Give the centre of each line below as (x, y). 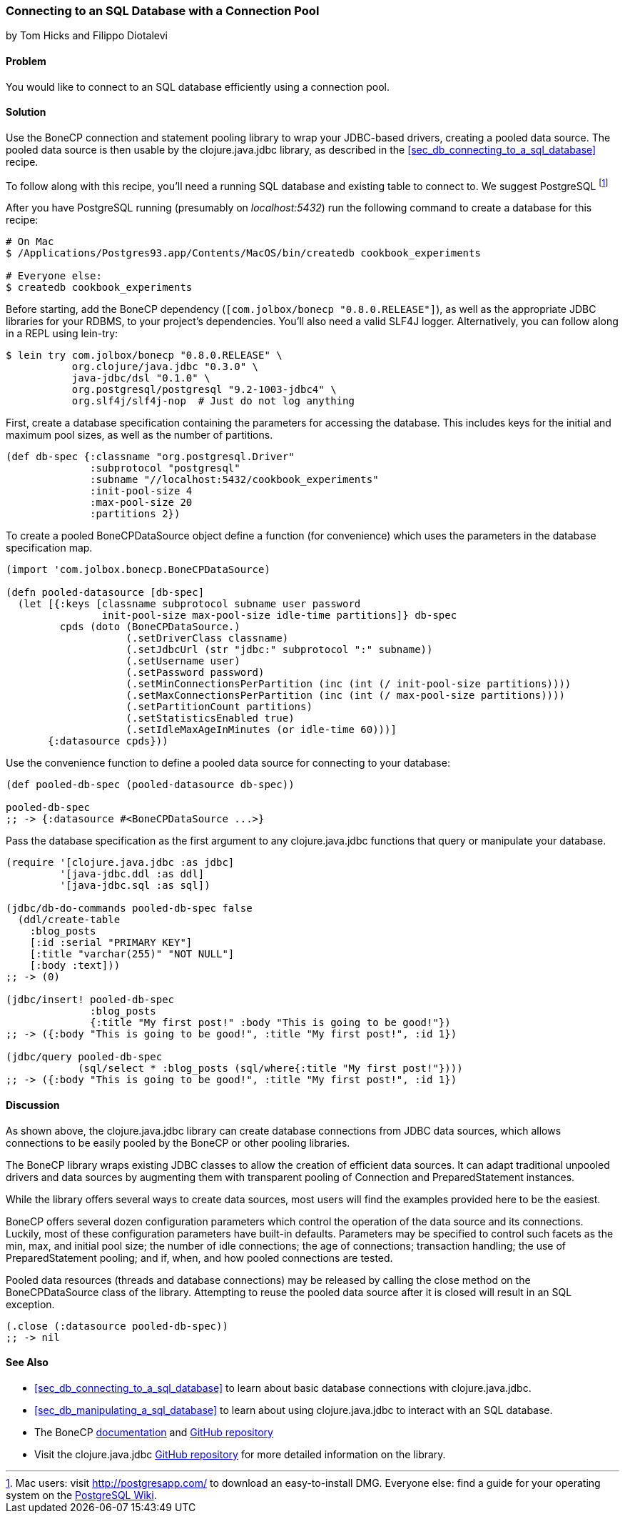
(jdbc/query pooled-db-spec (84, 1057)
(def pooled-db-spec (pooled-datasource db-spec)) (150, 785)
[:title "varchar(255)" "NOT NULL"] (132, 954)
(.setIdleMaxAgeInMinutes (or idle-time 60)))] (261, 730)
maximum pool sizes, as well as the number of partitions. (139, 435)
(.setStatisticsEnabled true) (210, 718)
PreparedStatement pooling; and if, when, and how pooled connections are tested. (199, 1257)
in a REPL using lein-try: (62, 334)
